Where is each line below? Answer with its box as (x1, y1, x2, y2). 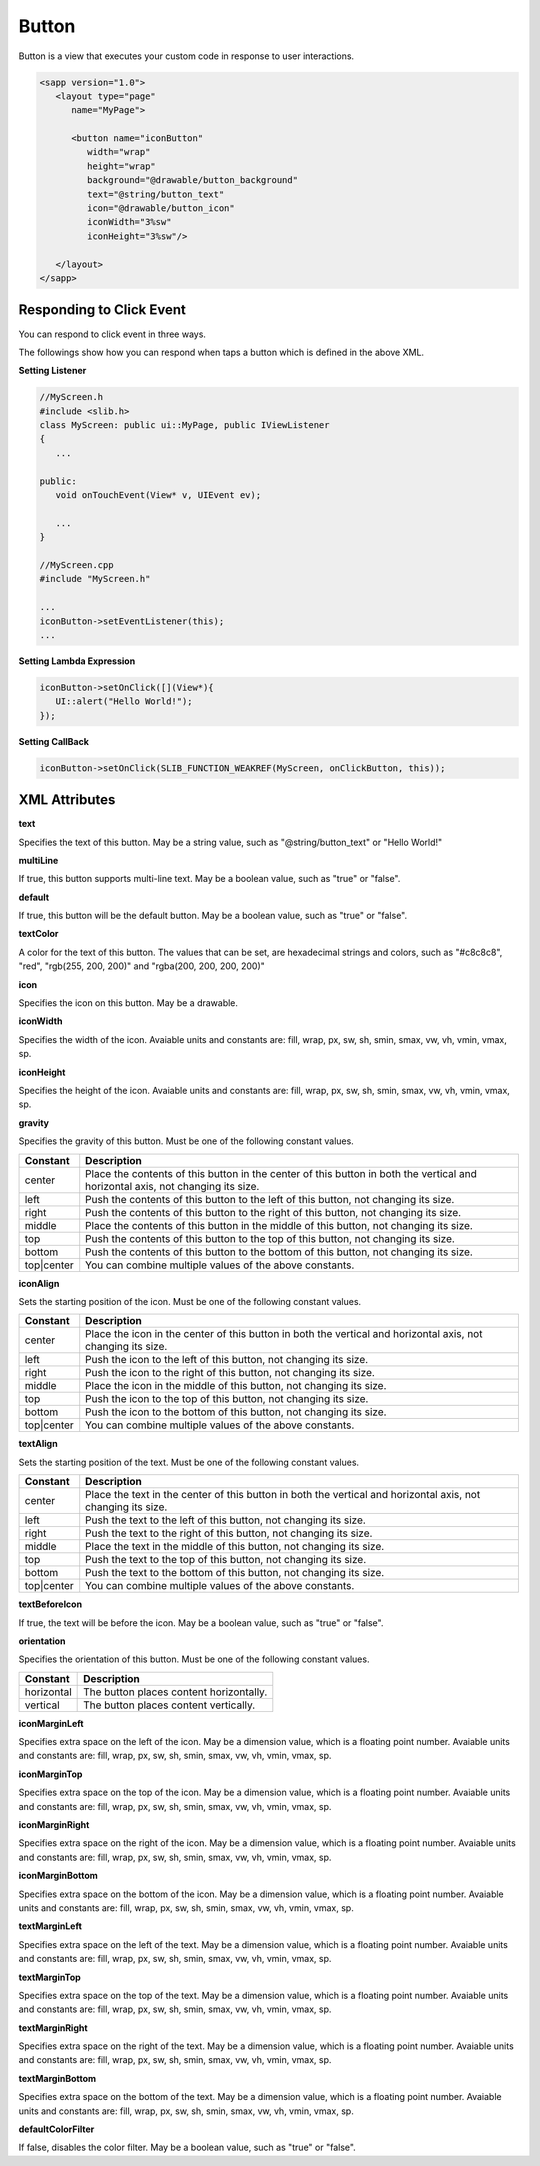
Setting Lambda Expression (18, 655, 136, 667)
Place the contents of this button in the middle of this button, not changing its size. (85, 1218, 474, 1232)
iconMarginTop (18, 1768, 83, 1780)
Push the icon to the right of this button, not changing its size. (85, 1366, 375, 1380)
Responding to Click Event (18, 301, 187, 319)
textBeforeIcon (18, 1598, 83, 1610)
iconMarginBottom (18, 1870, 99, 1882)
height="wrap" (86, 160, 157, 172)
